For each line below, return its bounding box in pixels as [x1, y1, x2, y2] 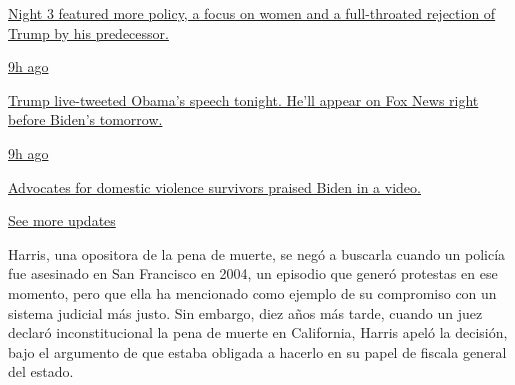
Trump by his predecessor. [8, 22, 169, 43]
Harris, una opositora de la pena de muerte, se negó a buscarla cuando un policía [8, 243, 506, 264]
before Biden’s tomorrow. [8, 109, 163, 130]
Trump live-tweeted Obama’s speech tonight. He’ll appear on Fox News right [8, 89, 479, 110]
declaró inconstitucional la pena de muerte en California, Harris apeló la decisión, [8, 322, 508, 343]
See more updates [8, 210, 116, 231]
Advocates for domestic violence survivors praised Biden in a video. [8, 176, 421, 197]
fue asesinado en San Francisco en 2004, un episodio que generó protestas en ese [8, 263, 498, 284]
